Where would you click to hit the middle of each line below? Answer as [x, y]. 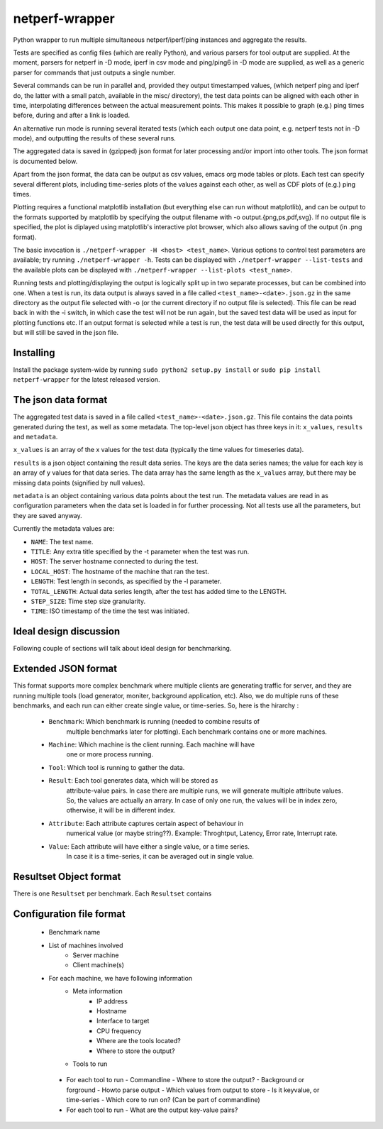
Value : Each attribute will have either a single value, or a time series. [149, 846]
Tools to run [90, 1064]
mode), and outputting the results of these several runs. [95, 138]
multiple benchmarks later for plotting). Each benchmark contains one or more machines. [197, 732]
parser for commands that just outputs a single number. [94, 72]
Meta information [98, 991]
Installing [34, 352]
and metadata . [35, 437]
